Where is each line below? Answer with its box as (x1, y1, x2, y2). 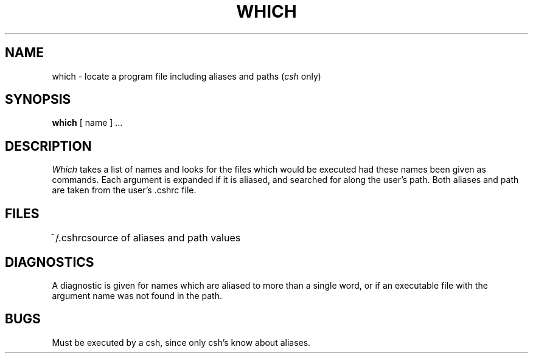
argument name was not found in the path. (52, 290, 222, 301)
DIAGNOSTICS (5, 254, 94, 270)
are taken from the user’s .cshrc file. (52, 185, 197, 196)
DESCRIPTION (5, 138, 92, 154)
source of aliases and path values (86, 232, 241, 244)
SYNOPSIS (5, 92, 71, 108)
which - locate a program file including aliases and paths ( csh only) (52, 71, 321, 81)
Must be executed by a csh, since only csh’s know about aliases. (52, 337, 311, 348)
